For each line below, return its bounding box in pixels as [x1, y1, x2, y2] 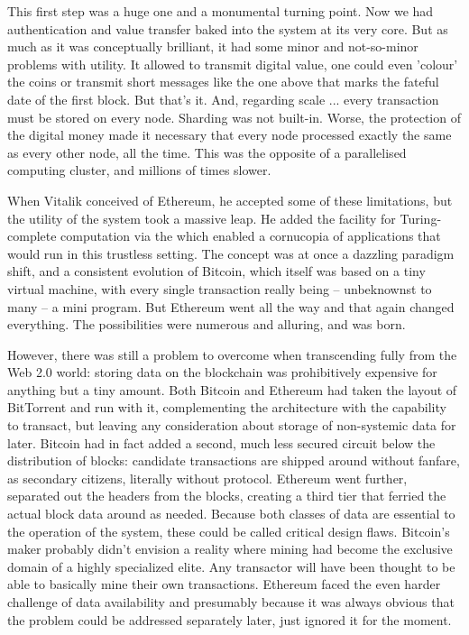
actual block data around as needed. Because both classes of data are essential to [7, 504, 455, 523]
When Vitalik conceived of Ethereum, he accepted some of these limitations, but [7, 190, 453, 209]
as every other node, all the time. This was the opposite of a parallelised [7, 143, 407, 161]
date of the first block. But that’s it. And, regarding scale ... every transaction [7, 89, 439, 108]
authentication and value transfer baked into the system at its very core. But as [7, 19, 448, 38]
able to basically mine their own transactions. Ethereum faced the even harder [7, 575, 441, 594]
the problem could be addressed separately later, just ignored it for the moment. [7, 610, 452, 629]
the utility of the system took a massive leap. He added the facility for [7, 208, 396, 227]
